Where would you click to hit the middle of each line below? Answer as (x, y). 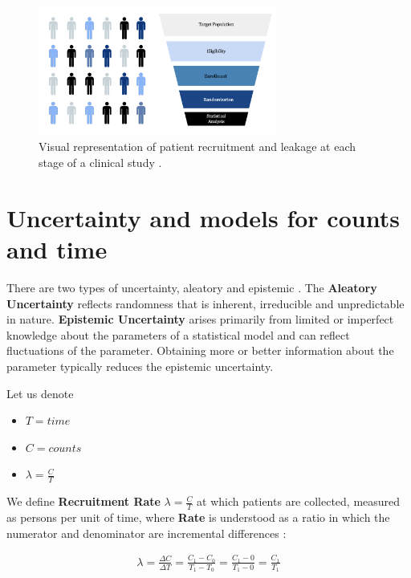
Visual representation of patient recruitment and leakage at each (197, 147)
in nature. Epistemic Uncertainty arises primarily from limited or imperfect (200, 319)
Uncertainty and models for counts (203, 217)
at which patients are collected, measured (299, 501)
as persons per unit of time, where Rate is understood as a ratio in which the (198, 517)
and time (57, 249)
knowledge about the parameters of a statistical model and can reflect (178, 334)
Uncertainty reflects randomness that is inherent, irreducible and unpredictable (205, 303)
